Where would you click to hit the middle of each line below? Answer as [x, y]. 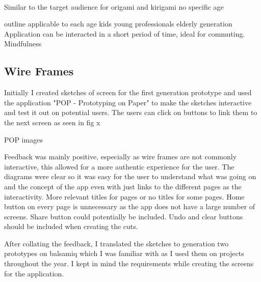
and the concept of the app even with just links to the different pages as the [123, 186]
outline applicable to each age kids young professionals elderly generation [118, 24]
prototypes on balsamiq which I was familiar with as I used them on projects [124, 253]
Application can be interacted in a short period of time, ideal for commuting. [125, 33]
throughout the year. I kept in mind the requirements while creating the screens [129, 263]
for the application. [34, 273]
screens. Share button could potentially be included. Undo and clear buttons [124, 216]
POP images [23, 139]
